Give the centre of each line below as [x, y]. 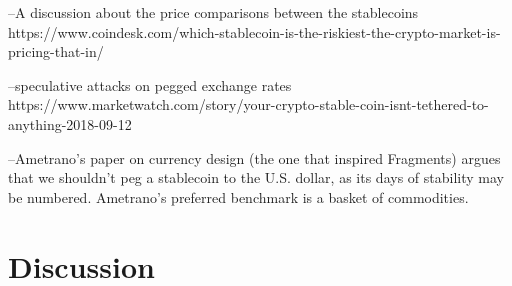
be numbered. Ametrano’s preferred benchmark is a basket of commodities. [238, 196]
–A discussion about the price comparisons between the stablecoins [213, 12]
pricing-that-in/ [56, 51]
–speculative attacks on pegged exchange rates [150, 84]
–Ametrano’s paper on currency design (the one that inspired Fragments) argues [254, 157]
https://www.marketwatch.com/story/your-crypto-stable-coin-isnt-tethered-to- [248, 104]
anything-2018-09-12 [70, 123]
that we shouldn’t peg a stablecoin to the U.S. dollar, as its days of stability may [256, 177]
